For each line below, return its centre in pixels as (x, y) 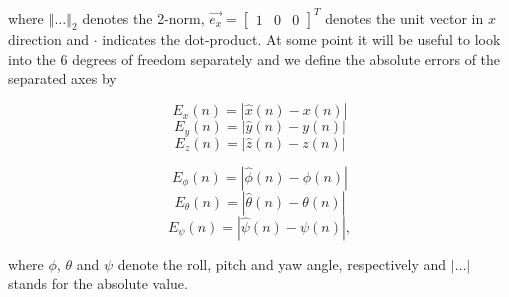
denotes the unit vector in (404, 17)
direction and (48, 39)
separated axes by (62, 78)
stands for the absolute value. (98, 283)
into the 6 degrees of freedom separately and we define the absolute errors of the (254, 58)
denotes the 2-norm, (143, 17)
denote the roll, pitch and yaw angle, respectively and (282, 263)
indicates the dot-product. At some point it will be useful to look (301, 39)
